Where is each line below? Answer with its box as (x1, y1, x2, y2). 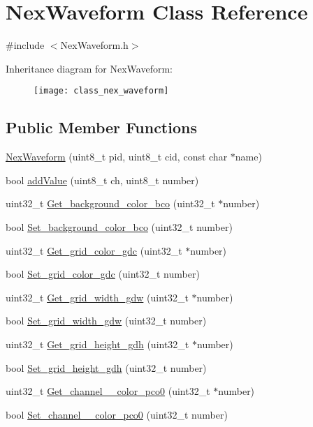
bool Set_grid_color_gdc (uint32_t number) (6, 267, 200, 281)
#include (6, 38, 45, 52)
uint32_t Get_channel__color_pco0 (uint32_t (6, 384, 210, 398)
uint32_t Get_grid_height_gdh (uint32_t (6, 336, 189, 351)
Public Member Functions (6, 117, 197, 138)
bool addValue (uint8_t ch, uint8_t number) (6, 172, 199, 187)
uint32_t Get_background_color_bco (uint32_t (6, 196, 215, 211)
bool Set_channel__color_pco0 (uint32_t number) (6, 407, 228, 421)
